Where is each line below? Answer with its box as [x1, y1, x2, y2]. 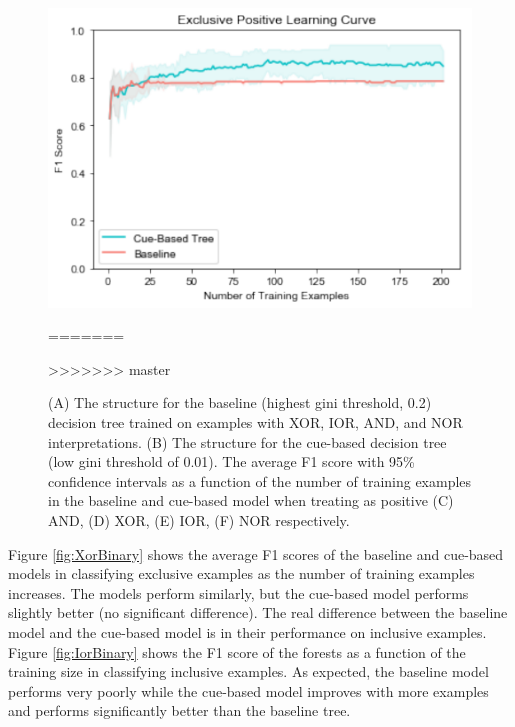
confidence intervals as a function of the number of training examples [48, 470, 472, 491]
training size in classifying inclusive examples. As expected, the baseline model [8, 661, 489, 682]
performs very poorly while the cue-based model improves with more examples [8, 680, 489, 701]
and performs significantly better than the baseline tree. [8, 700, 351, 721]
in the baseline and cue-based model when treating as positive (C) [48, 490, 454, 511]
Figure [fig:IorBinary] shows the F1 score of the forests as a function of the [8, 641, 466, 662]
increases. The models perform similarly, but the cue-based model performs [8, 582, 469, 603]
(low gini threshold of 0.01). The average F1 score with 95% [48, 451, 415, 472]
